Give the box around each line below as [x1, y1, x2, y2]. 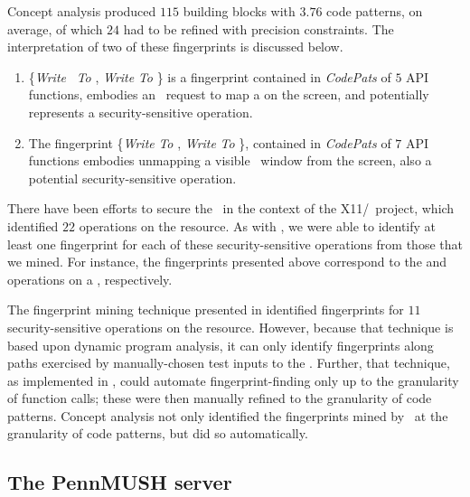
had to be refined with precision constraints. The [123, 19, 394, 38]
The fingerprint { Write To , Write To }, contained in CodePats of [28, 133, 391, 152]
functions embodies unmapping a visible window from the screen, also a [28, 151, 432, 170]
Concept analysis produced [7, 2, 156, 20]
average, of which [7, 19, 103, 38]
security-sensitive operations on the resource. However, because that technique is [7, 317, 454, 336]
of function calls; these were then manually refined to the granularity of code [7, 389, 432, 408]
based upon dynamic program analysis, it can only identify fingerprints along [7, 335, 434, 354]
